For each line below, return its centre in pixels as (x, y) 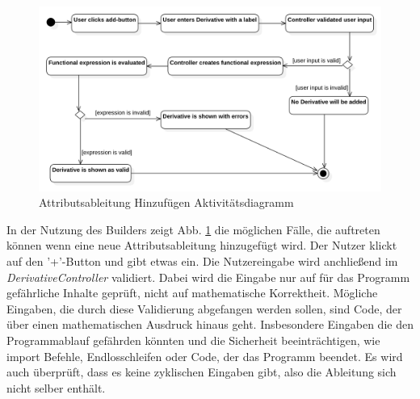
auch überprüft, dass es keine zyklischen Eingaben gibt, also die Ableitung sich (202, 372)
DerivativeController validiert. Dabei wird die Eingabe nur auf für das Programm (208, 277)
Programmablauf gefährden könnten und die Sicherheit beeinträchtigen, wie (193, 340)
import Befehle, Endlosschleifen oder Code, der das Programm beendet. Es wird (205, 356)
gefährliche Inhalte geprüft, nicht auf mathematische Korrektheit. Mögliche (192, 293)
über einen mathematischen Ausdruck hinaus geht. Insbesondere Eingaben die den (210, 324)
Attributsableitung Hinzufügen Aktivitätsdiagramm (166, 202)
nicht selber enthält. (56, 387)
